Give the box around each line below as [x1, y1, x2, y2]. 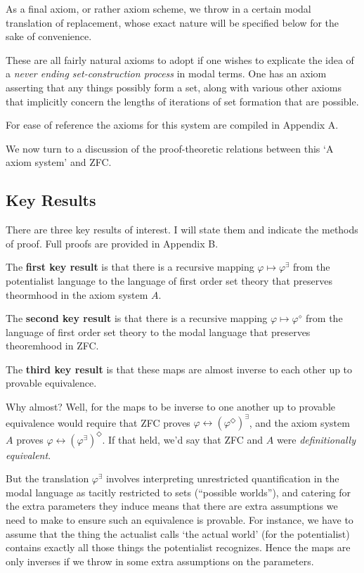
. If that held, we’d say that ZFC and [102, 432, 264, 446]
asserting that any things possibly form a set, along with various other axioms [6, 79, 342, 94]
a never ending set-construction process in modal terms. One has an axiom [6, 66, 327, 81]
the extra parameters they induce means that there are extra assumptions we [6, 498, 338, 513]
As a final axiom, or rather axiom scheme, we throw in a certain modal [6, 1, 311, 15]
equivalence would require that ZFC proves [6, 415, 190, 430]
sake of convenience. [6, 29, 92, 44]
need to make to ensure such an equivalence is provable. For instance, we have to [6, 513, 353, 527]
